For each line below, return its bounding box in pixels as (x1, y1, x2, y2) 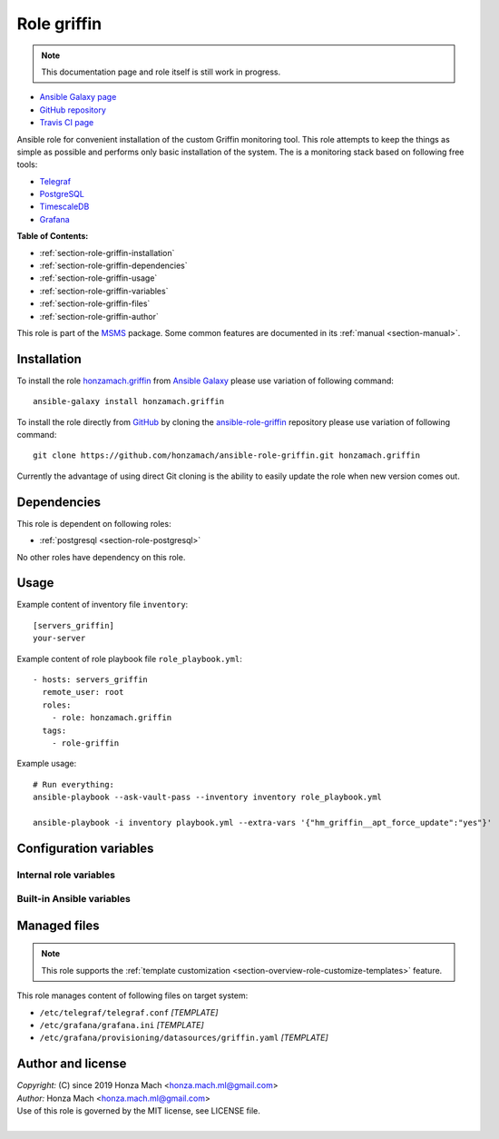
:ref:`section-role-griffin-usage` (39, 272, 158, 283)
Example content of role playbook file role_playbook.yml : (16, 653, 242, 664)
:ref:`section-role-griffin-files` (39, 298, 151, 309)
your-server (33, 633, 86, 644)
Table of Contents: (16, 231, 89, 242)
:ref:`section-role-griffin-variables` (39, 285, 169, 296)
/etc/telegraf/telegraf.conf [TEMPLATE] (39, 1006, 219, 1017)
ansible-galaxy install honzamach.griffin (33, 396, 225, 407)
